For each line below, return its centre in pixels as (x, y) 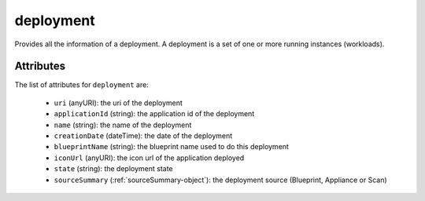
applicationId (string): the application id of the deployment (154, 114)
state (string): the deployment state (113, 169)
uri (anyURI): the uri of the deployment (118, 103)
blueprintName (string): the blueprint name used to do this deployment (171, 147)
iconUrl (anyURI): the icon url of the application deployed (149, 158)
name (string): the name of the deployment (123, 125)
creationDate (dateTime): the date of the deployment (143, 136)
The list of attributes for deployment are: (81, 85)
